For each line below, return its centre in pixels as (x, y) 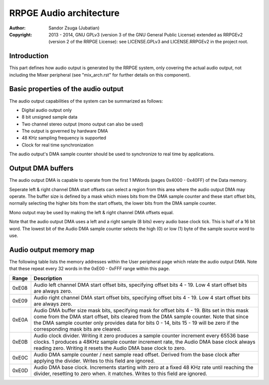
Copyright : (21, 34)
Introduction (29, 56)
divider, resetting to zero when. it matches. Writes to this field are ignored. (121, 374)
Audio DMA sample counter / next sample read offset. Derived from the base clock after (137, 355)
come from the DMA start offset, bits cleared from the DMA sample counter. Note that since (141, 316)
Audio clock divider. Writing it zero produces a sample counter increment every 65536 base (141, 335)
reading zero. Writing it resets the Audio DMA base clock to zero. (110, 348)
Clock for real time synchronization (58, 145)
